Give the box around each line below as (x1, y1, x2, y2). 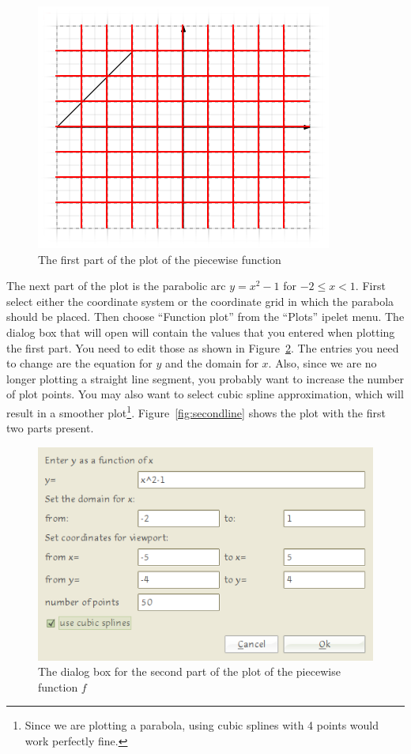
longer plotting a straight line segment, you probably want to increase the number (6, 370, 404, 386)
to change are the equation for (6, 355, 153, 371)
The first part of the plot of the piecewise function (38, 251, 281, 267)
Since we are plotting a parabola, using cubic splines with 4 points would (25, 717, 379, 733)
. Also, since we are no (268, 355, 377, 371)
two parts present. (6, 420, 94, 436)
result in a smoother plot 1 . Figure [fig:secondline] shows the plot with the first (6, 402, 386, 420)
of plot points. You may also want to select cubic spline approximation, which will (6, 386, 404, 402)
